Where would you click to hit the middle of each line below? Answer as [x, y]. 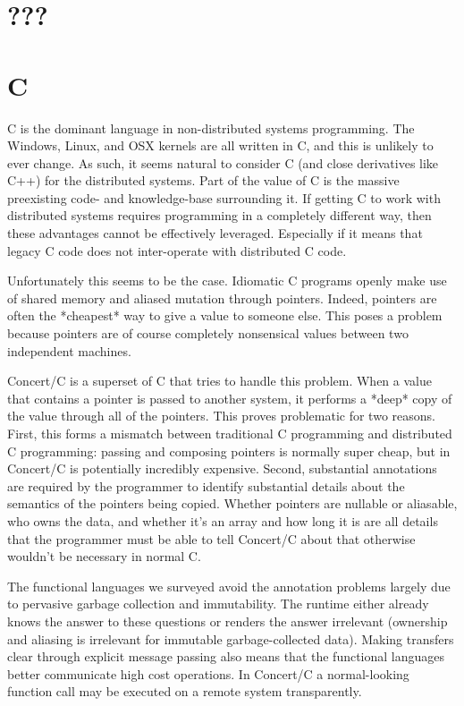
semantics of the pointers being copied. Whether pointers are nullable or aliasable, [232, 503]
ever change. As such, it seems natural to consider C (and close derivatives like [223, 162]
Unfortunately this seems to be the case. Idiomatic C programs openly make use [227, 281]
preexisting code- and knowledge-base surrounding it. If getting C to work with [224, 197]
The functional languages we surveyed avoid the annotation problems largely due [229, 586]
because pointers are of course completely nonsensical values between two [208, 333]
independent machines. [69, 350]
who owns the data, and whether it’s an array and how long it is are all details [223, 520]
